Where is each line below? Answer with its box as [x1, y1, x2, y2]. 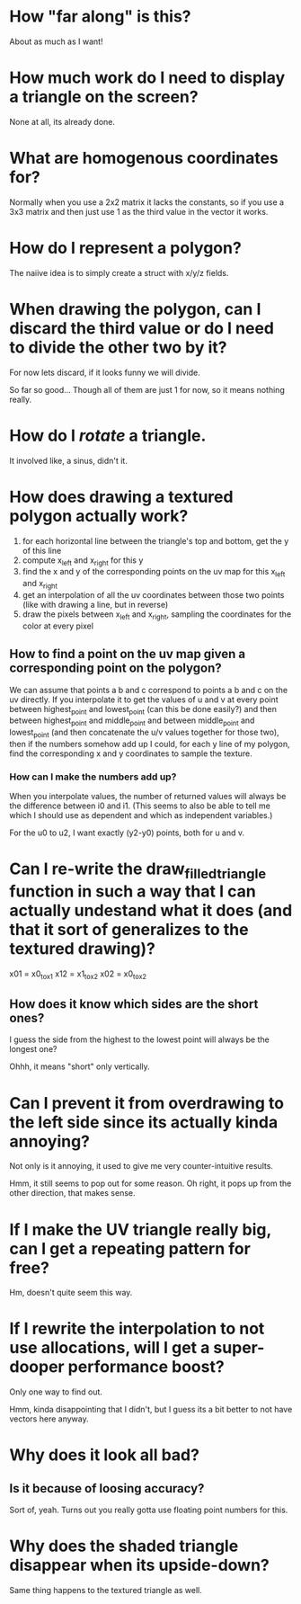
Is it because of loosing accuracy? [9, 1481, 205, 1496]
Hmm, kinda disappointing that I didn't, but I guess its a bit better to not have [9, 1404, 293, 1415]
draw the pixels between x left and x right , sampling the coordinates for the [22, 609, 292, 621]
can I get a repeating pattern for [9, 1238, 252, 1259]
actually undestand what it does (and [9, 901, 293, 921]
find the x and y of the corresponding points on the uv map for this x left [22, 566, 286, 579]
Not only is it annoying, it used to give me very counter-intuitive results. [9, 1161, 274, 1172]
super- [213, 1338, 265, 1359]
